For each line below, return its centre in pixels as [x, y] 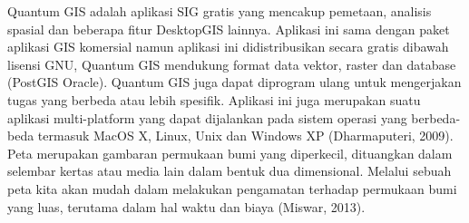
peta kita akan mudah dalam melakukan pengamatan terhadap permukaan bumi [232, 188]
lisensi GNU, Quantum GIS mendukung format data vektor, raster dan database [232, 64]
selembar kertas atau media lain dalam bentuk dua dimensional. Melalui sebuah [230, 171]
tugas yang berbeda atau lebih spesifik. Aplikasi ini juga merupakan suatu [214, 99]
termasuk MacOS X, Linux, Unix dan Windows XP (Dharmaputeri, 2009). [245, 136]
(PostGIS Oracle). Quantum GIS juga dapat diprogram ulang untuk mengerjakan [234, 82]
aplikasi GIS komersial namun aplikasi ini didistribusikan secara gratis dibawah [228, 47]
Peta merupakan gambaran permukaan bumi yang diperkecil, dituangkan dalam [230, 153]
